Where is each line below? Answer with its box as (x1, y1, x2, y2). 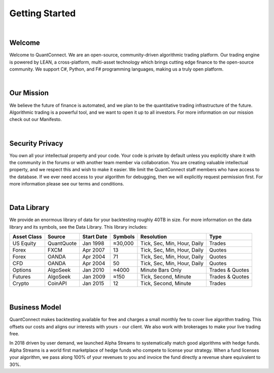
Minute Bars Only (140, 267, 182, 274)
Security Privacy (9, 139, 63, 147)
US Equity (12, 240, 37, 247)
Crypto (12, 280, 29, 287)
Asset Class (12, 233, 42, 240)
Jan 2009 (82, 273, 106, 281)
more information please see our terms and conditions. (9, 181, 124, 187)
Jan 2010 (82, 267, 105, 274)
